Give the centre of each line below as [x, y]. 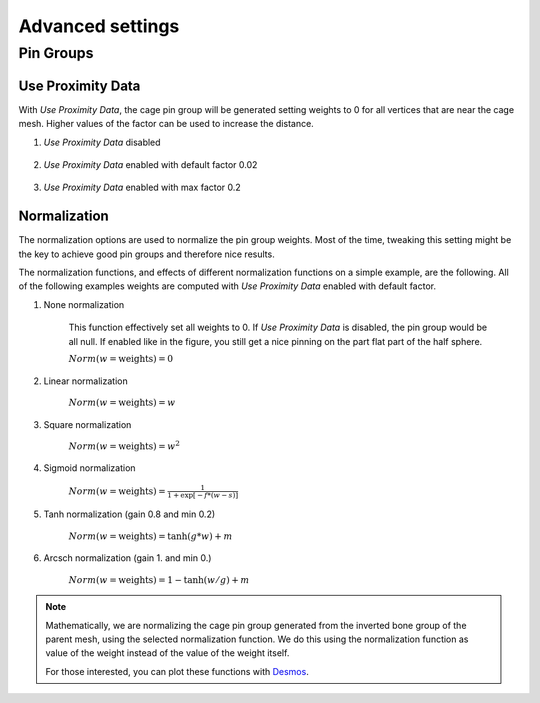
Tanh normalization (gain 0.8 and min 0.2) [129, 514]
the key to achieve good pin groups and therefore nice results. [146, 254]
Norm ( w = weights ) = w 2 [124, 445]
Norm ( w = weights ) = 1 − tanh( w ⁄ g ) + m [159, 579]
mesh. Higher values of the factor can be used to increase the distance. [166, 124]
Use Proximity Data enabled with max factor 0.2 [142, 187]
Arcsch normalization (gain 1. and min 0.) [127, 558]
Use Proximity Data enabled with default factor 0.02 [150, 164]
